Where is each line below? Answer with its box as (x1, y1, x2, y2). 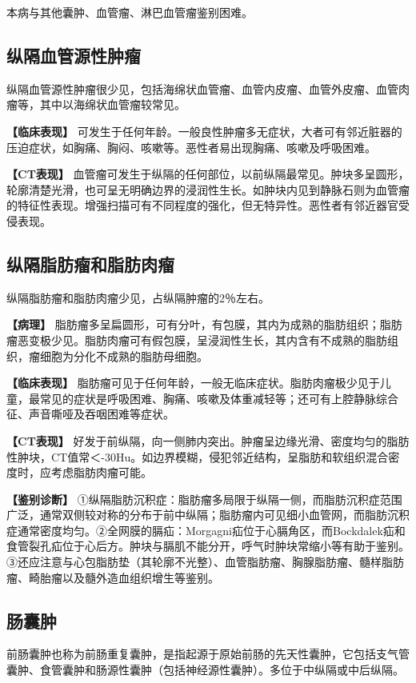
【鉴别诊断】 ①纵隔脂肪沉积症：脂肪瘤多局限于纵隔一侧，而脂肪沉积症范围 (6, 490, 402, 507)
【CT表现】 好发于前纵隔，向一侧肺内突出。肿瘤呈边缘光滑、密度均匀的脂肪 (6, 432, 410, 449)
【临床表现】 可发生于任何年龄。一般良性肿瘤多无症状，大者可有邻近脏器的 (6, 122, 402, 139)
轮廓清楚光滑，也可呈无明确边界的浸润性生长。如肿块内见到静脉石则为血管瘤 (6, 181, 410, 198)
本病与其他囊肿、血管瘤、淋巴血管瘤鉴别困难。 (6, 4, 253, 20)
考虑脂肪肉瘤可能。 (50, 464, 152, 481)
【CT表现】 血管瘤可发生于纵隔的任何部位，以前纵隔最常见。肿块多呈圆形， (6, 166, 410, 182)
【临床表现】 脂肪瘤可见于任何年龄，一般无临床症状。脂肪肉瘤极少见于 (6, 374, 380, 391)
